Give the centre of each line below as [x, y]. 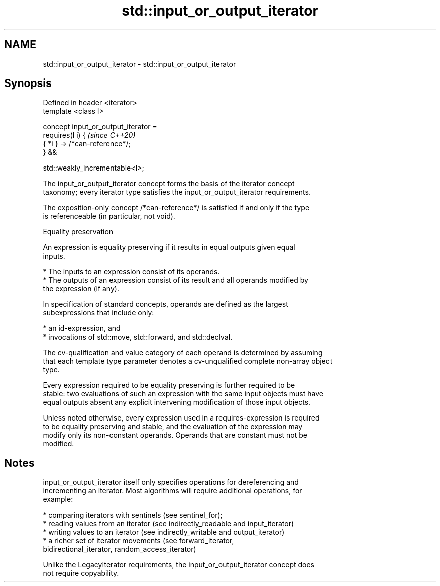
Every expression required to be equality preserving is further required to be [169, 385]
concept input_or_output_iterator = [100, 127]
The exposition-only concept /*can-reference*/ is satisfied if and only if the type [176, 208]
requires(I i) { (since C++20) [89, 135]
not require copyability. [81, 573]
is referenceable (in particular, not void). [109, 216]
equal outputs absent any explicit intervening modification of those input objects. [177, 402]
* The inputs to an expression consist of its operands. [131, 272]
